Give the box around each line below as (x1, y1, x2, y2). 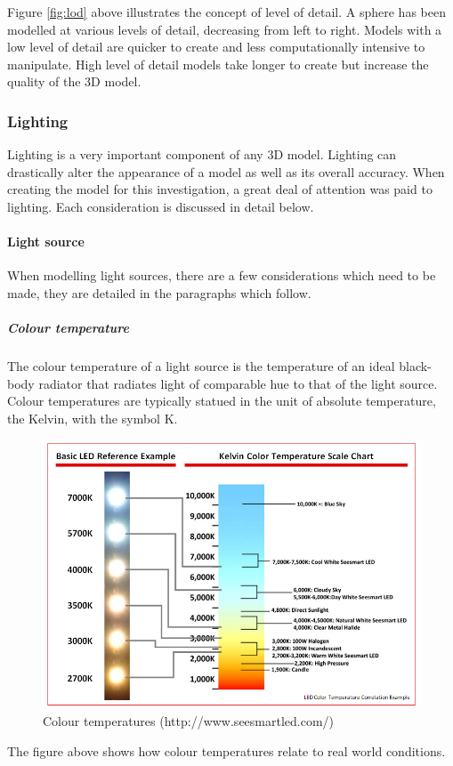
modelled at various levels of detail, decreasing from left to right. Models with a (7, 20, 442, 38)
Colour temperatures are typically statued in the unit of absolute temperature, (7, 391, 436, 410)
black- (399, 357, 432, 375)
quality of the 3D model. (7, 72, 142, 91)
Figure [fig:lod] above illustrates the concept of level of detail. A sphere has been (7, 3, 446, 20)
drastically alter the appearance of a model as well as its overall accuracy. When (7, 162, 445, 181)
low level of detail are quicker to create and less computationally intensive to (7, 37, 425, 56)
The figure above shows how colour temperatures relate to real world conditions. (7, 741, 446, 760)
